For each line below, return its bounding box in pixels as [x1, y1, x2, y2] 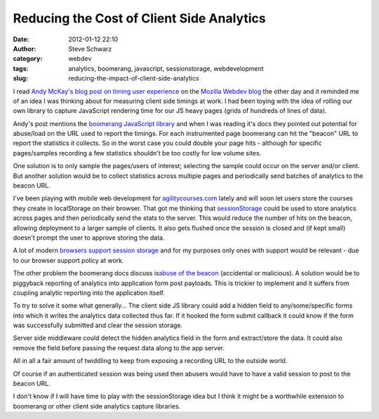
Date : [13, 35, 29, 43]
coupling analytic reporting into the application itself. [13, 288, 165, 297]
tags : [13, 64, 29, 73]
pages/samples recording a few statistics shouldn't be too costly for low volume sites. [13, 149, 262, 157]
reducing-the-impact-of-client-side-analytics [68, 74, 199, 83]
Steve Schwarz [68, 44, 112, 53]
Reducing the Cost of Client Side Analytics [13, 11, 266, 26]
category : [13, 55, 43, 63]
